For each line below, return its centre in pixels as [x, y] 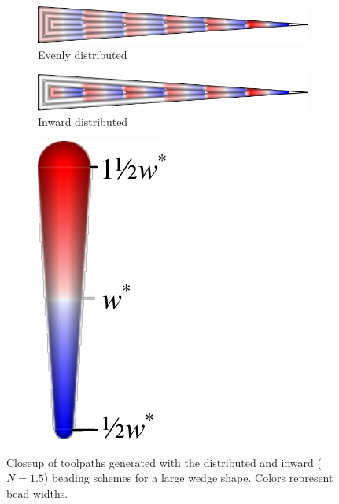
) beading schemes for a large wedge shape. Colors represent [188, 478]
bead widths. [37, 493]
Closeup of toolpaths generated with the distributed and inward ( [164, 462]
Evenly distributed [83, 54]
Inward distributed [83, 122]
